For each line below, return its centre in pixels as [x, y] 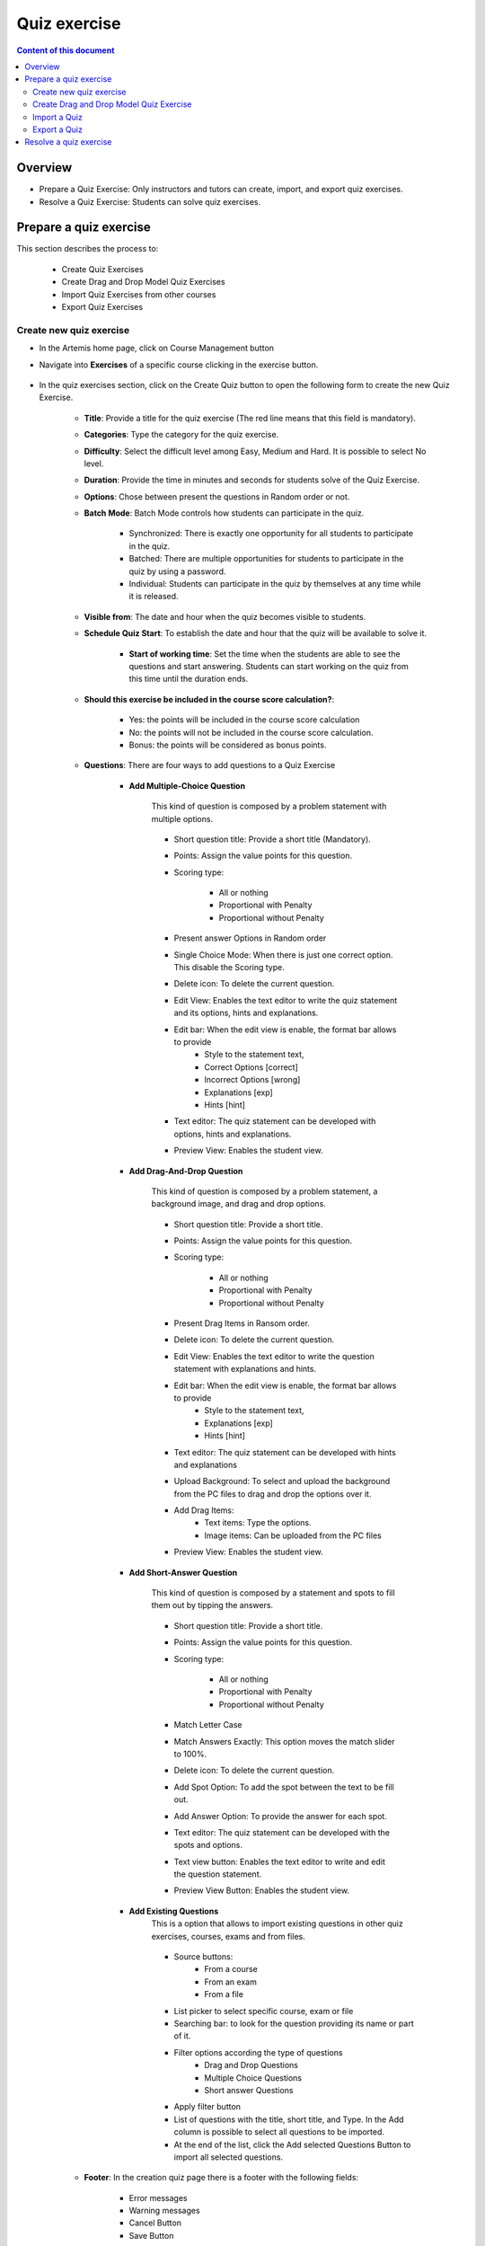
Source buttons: [203, 1957]
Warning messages [165, 2211]
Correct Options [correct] [251, 1067]
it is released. [154, 597]
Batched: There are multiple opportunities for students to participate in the [266, 559]
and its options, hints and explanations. [246, 1013]
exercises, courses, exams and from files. [228, 1936]
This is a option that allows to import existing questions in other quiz [277, 1923]
